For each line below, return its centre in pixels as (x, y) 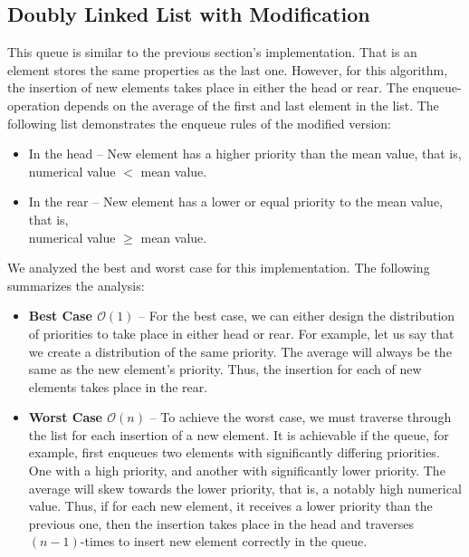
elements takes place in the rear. (118, 386)
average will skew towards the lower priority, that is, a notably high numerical (245, 488)
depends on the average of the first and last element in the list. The (251, 105)
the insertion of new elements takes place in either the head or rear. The (208, 87)
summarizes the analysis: (76, 285)
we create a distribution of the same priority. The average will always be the (240, 351)
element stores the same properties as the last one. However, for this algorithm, (228, 69)
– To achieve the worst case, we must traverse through (301, 417)
